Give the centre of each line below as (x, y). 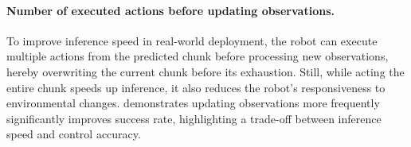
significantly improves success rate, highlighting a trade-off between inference (194, 118)
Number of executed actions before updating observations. (170, 10)
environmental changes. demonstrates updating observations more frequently (193, 103)
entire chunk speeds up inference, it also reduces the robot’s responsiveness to (196, 87)
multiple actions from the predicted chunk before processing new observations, (198, 56)
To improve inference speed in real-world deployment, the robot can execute (192, 40)
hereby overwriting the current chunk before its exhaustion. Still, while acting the (205, 71)
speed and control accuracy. (74, 134)
